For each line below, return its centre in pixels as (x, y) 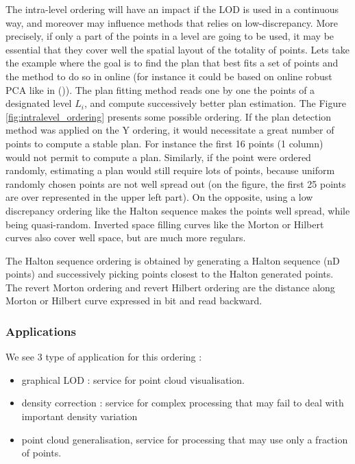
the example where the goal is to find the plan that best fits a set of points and (172, 63)
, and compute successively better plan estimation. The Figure (215, 103)
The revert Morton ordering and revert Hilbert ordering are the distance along (170, 287)
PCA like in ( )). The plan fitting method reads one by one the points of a (160, 89)
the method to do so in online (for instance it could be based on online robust (169, 76)
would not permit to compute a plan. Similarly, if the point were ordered (158, 157)
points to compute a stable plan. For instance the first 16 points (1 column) (164, 143)
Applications (41, 331)
